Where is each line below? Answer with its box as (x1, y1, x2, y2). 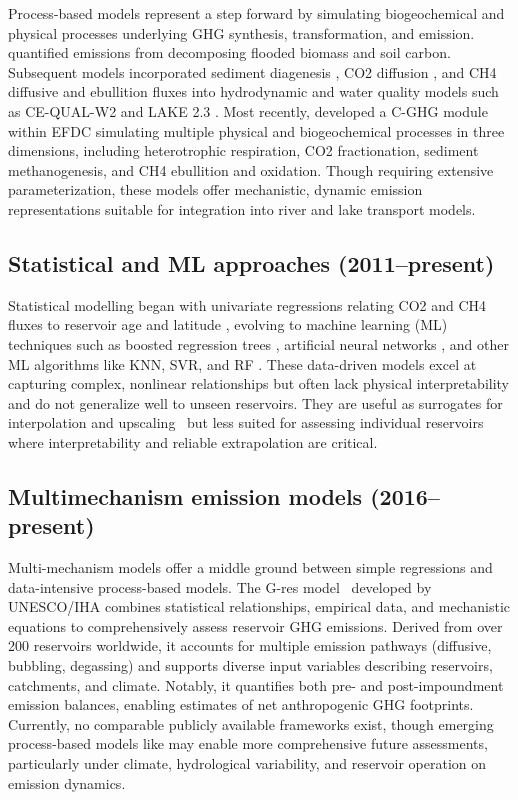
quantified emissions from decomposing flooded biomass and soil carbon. (8, 42, 451, 63)
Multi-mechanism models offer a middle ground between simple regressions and (8, 557, 493, 578)
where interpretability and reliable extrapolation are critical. (8, 431, 378, 452)
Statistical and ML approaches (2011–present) (8, 247, 495, 278)
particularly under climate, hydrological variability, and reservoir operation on (8, 753, 487, 774)
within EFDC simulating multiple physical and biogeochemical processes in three (8, 120, 505, 141)
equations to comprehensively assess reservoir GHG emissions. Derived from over (8, 615, 503, 636)
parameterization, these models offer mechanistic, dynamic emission (8, 179, 423, 200)
